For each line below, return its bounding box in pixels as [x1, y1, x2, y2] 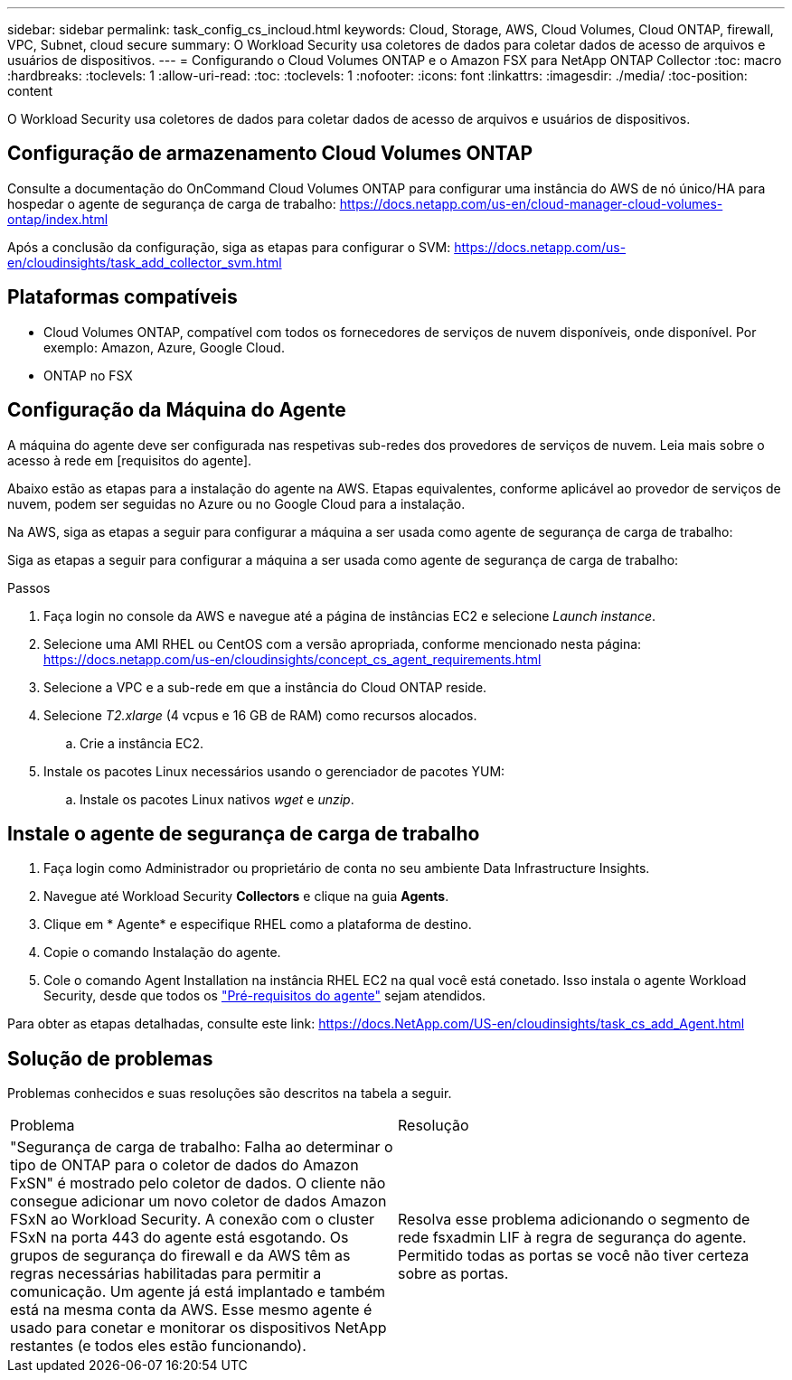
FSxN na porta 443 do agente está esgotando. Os [10, 1228, 349, 1247]
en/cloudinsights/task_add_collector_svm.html [7, 254, 282, 270]
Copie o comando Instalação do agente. [43, 944, 281, 961]
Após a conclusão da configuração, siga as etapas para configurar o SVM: [7, 239, 451, 255]
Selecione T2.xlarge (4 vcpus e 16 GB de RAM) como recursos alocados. [43, 707, 477, 723]
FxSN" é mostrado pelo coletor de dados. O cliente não [10, 1174, 386, 1193]
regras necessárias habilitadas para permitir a [10, 1264, 322, 1283]
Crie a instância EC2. [80, 735, 204, 751]
